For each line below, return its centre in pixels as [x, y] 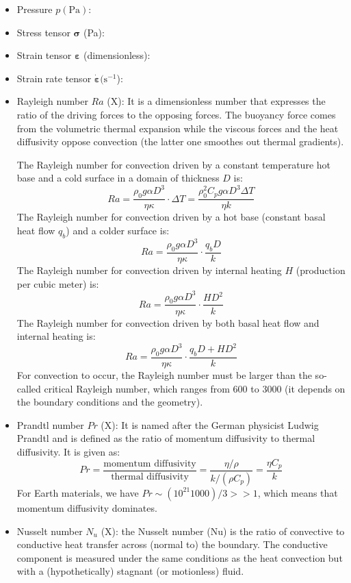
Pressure [35, 9]
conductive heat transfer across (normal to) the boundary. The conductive [172, 544]
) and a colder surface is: [118, 230]
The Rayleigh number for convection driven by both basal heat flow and [168, 322]
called [29, 388]
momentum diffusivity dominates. [87, 507]
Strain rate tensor [54, 78]
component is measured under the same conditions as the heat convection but [180, 557]
